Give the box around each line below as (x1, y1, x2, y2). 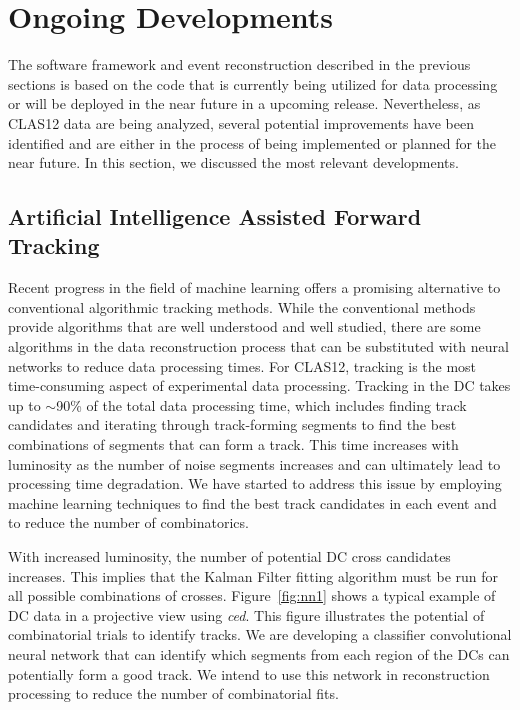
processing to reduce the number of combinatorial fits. (8, 683, 339, 704)
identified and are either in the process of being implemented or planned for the (8, 132, 497, 153)
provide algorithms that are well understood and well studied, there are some (8, 316, 481, 337)
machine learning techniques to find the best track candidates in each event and (8, 492, 497, 513)
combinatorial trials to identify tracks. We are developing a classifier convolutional (8, 624, 512, 645)
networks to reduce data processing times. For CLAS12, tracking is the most (8, 355, 477, 376)
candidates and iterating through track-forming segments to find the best (8, 414, 457, 435)
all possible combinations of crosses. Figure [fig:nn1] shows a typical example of (8, 585, 496, 606)
